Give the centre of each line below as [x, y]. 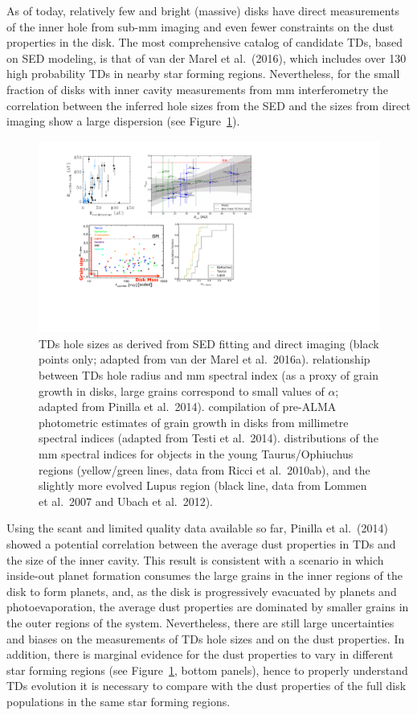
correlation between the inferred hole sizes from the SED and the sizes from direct [208, 105]
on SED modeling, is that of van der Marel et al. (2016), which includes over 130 [206, 58]
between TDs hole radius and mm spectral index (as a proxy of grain [208, 375]
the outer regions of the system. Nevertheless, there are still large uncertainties [200, 622]
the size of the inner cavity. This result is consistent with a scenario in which [195, 559]
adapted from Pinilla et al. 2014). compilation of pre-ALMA [188, 407]
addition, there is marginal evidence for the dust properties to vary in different [200, 654]
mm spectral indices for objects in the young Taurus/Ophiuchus [196, 454]
